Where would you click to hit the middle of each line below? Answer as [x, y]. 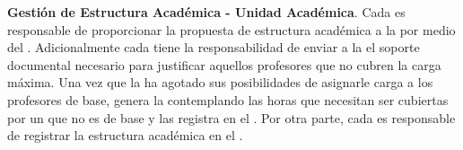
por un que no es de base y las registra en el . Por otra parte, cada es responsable [231, 117]
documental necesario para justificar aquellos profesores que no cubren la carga [224, 64]
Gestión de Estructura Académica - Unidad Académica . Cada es [206, 12]
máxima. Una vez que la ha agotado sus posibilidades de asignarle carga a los [220, 82]
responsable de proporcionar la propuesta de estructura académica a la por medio [231, 29]
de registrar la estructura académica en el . [125, 135]
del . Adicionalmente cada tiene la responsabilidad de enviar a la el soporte [214, 47]
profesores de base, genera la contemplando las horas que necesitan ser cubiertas [228, 99]
